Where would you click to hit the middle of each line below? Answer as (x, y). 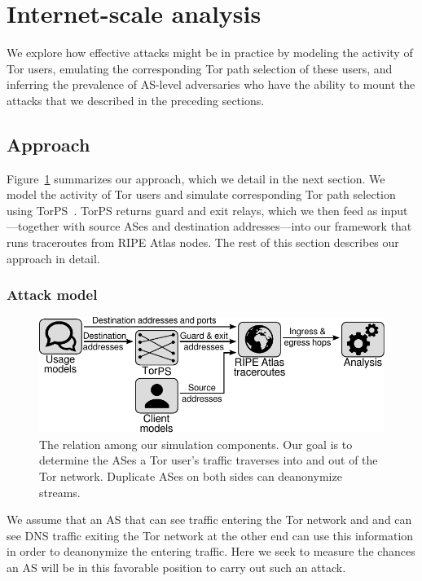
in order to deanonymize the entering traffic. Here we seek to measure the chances (211, 551)
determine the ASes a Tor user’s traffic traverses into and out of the (209, 460)
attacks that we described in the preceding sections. (136, 100)
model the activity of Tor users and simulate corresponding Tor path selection (201, 194)
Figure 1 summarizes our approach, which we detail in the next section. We (196, 178)
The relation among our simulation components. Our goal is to (196, 444)
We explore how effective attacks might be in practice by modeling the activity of (210, 53)
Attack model (52, 295)
